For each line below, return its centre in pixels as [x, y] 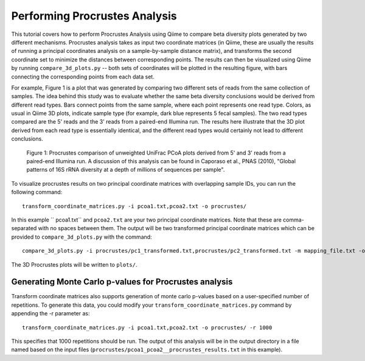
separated [24, 228]
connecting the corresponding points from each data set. [83, 77]
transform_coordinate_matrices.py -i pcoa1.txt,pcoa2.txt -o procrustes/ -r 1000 [147, 328]
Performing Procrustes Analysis [94, 16]
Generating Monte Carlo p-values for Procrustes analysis [122, 282]
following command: [37, 192]
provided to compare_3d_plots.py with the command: [82, 237]
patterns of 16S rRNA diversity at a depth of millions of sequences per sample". [126, 170]
